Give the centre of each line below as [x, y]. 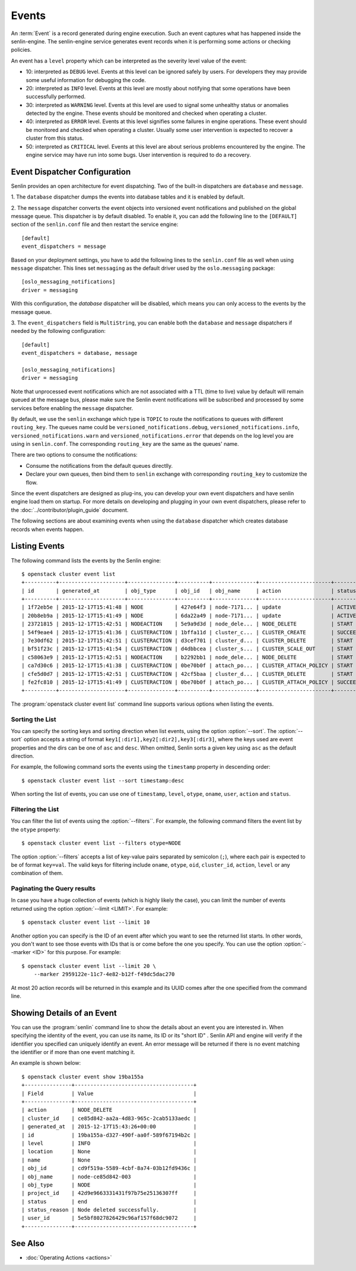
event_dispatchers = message [64, 246]
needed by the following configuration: [58, 331]
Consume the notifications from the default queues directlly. [99, 465]
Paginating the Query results [53, 889]
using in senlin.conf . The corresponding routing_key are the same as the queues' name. [125, 444]
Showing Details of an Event [64, 1013]
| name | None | [109, 1160]
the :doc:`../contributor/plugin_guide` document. [70, 510]
